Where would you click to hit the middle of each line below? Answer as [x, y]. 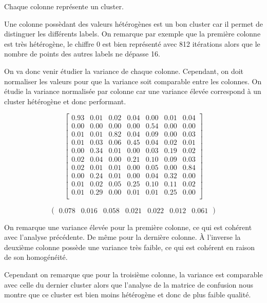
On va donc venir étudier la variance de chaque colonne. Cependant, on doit [124, 71]
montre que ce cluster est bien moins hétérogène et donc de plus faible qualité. [128, 295]
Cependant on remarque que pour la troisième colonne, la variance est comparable [133, 274]
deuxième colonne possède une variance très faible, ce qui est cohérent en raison [130, 247]
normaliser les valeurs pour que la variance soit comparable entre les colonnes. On [133, 81]
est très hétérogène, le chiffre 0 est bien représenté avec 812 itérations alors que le [132, 43]
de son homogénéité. [36, 257]
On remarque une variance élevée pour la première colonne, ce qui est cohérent [128, 227]
